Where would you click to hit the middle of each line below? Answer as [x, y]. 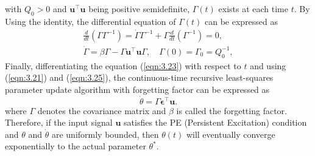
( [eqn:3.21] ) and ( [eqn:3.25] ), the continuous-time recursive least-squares [139, 77]
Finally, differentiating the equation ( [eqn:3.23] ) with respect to [123, 65]
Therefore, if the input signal [59, 122]
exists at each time [253, 8]
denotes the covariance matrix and [102, 110]
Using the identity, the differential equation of [90, 21]
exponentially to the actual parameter [76, 146]
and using [268, 65]
